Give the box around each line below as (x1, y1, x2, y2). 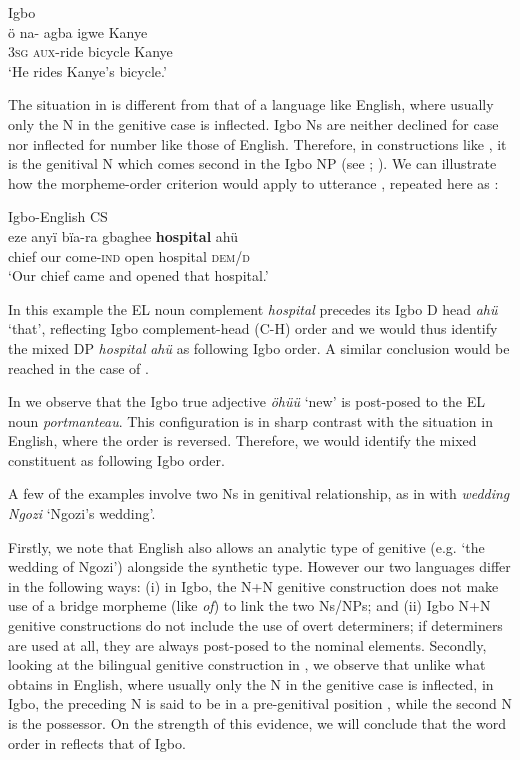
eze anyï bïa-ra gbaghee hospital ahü (8, 225, 238, 246)
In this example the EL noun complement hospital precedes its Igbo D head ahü (8, 298, 498, 319)
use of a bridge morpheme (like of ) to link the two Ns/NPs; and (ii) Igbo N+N (8, 595, 491, 616)
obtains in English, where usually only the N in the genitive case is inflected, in (8, 673, 494, 694)
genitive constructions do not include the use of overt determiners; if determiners (8, 615, 503, 636)
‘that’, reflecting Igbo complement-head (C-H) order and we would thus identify (8, 318, 498, 339)
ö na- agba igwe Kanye (8, 21, 148, 42)
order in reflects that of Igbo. (8, 732, 186, 753)
